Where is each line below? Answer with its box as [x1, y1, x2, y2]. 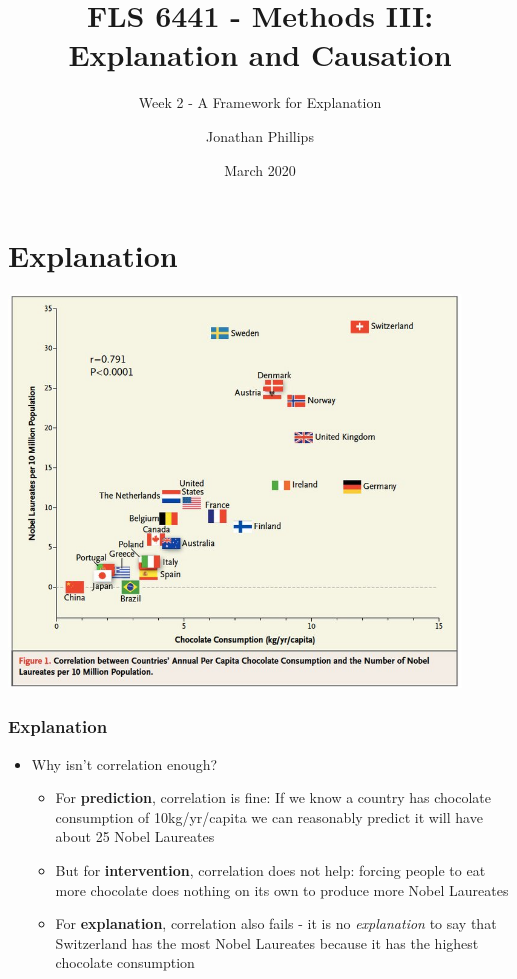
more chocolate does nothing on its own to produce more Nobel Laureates [55, 879, 509, 900]
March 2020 [224, 159, 296, 180]
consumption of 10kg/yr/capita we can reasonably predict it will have [55, 806, 483, 827]
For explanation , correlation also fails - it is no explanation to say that [55, 913, 497, 934]
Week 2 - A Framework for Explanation [138, 92, 382, 113]
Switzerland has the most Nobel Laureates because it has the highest [55, 932, 479, 953]
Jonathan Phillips [206, 125, 314, 146]
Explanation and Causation [68, 34, 452, 75]
